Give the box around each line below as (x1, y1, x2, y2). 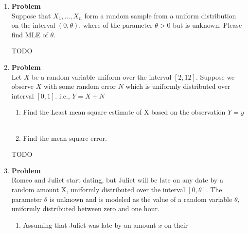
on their (164, 219, 188, 230)
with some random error (43, 81, 116, 91)
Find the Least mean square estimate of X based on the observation (23, 107, 226, 117)
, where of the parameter (79, 20, 153, 30)
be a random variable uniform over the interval (32, 71, 172, 82)
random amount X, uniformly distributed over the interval (11, 184, 185, 194)
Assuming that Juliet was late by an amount (23, 219, 156, 230)
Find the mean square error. (23, 133, 107, 143)
